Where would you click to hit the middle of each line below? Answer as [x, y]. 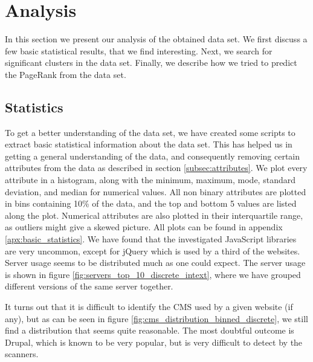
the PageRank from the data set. [66, 74]
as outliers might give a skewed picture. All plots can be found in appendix [144, 227]
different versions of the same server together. [89, 286]
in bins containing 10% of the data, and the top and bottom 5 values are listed [151, 203]
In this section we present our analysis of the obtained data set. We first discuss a [156, 39]
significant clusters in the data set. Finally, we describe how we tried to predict [151, 63]
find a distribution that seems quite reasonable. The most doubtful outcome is [150, 330]
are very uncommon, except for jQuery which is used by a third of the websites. [153, 250]
